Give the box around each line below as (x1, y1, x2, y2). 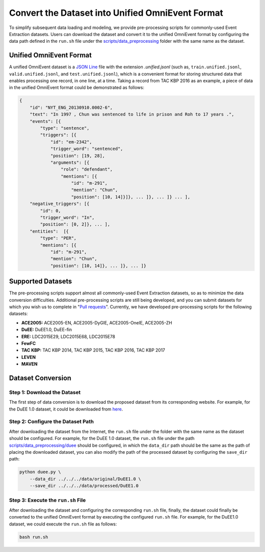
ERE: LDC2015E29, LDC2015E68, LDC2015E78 (21, 333, 115, 339)
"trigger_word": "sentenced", (50, 146, 123, 152)
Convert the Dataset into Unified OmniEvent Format (9, 7, 223, 18)
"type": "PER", (40, 235, 77, 241)
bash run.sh (19, 534, 49, 540)
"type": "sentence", (40, 125, 90, 131)
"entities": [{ (29, 229, 69, 234)
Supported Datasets (9, 277, 72, 286)
